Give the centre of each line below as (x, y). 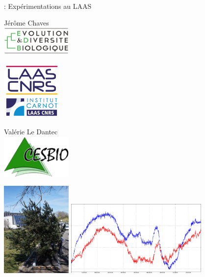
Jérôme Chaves (26, 22)
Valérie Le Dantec (31, 132)
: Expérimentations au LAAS (48, 6)
